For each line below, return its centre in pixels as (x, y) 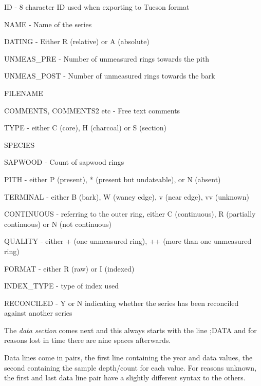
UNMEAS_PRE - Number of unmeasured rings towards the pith (107, 58)
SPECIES (20, 144)
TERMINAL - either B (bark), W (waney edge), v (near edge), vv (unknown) (127, 196)
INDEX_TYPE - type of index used (61, 286)
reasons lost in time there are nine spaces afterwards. (88, 340)
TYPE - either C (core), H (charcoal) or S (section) (85, 128)
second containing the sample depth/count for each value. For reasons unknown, (130, 367)
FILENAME (24, 93)
